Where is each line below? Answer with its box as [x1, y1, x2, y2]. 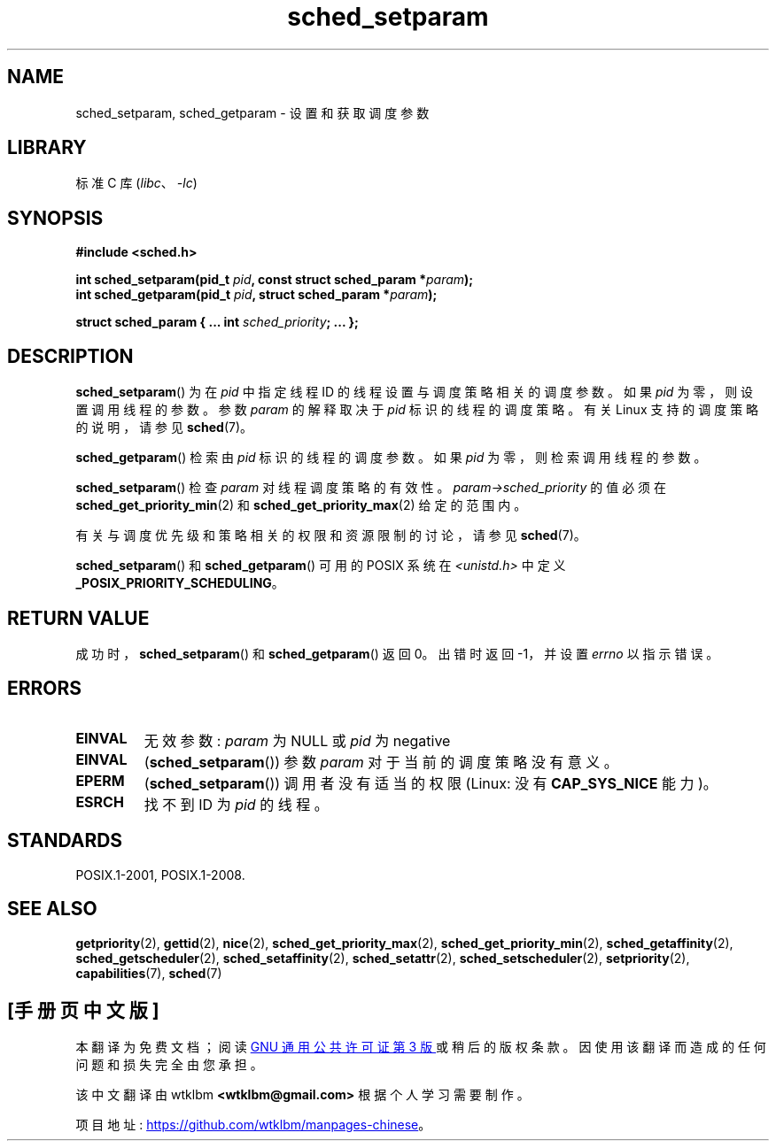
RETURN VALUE [7, 606, 150, 629]
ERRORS [7, 677, 82, 700]
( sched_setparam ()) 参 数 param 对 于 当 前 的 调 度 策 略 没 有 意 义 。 [144, 752, 618, 771]
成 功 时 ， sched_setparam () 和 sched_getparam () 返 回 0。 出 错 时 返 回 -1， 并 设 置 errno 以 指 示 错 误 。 [75, 645, 719, 661]
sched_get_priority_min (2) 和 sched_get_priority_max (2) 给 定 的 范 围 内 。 [75, 497, 527, 513]
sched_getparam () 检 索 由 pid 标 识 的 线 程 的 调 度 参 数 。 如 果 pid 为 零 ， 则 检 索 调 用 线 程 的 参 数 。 [75, 450, 707, 466]
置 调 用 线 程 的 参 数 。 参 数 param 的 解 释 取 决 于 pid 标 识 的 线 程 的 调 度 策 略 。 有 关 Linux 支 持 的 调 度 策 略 [75, 402, 759, 418]
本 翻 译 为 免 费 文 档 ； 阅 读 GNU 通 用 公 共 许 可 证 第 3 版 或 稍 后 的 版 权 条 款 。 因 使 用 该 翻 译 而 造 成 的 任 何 [75, 1039, 766, 1055]
